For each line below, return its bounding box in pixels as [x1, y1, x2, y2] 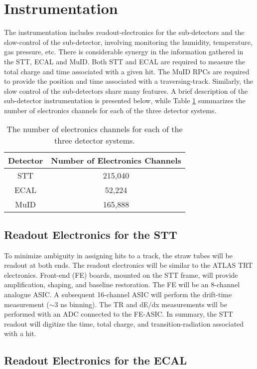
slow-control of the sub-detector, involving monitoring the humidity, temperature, [4, 36, 253, 47]
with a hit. [4, 328, 36, 339]
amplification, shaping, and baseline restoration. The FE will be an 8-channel [4, 279, 240, 290]
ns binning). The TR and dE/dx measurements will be [60, 299, 227, 309]
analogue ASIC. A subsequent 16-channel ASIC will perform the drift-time [4, 289, 232, 300]
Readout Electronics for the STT [4, 226, 177, 242]
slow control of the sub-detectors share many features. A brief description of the [4, 85, 248, 96]
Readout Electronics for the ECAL [4, 353, 187, 368]
